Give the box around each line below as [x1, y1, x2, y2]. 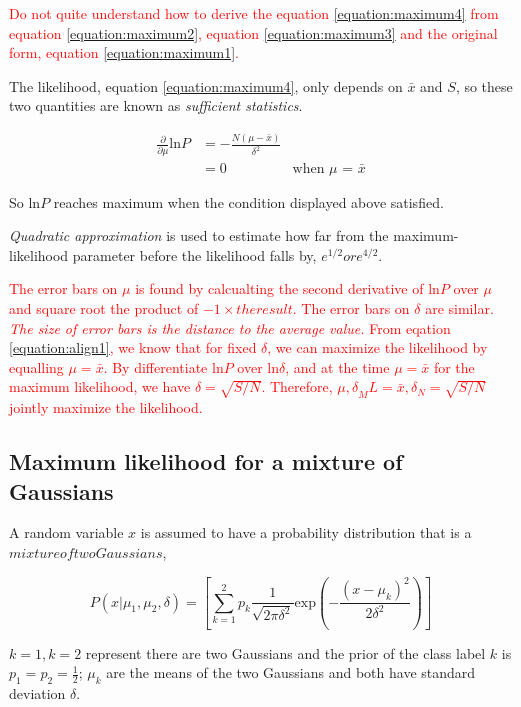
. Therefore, [261, 376, 333, 397]
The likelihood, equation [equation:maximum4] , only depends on [9, 75, 403, 96]
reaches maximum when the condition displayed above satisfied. [53, 191, 444, 212]
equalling [9, 356, 64, 377]
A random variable [9, 522, 124, 543]
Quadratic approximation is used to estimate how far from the [9, 225, 389, 246]
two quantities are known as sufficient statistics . [9, 95, 303, 116]
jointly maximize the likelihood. [9, 397, 203, 418]
